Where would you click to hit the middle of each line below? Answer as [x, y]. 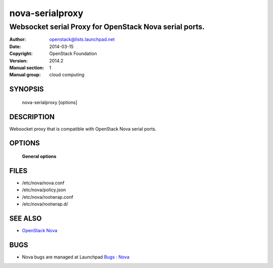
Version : [18, 61]
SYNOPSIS [27, 89]
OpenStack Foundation [73, 53]
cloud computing [67, 75]
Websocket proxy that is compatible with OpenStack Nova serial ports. [83, 129]
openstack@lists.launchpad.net [82, 39]
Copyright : [21, 53]
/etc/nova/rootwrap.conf [48, 197]
